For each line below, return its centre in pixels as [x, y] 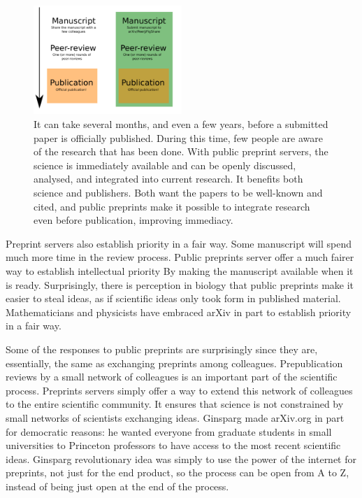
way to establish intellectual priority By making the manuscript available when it [180, 271]
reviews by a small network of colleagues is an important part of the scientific [172, 377]
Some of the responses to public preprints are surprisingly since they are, [162, 349]
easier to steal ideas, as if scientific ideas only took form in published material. [173, 298]
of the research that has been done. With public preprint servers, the [181, 151]
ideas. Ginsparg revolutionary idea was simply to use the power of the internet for [181, 458]
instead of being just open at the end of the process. [117, 486]
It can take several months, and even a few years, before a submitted [181, 124]
